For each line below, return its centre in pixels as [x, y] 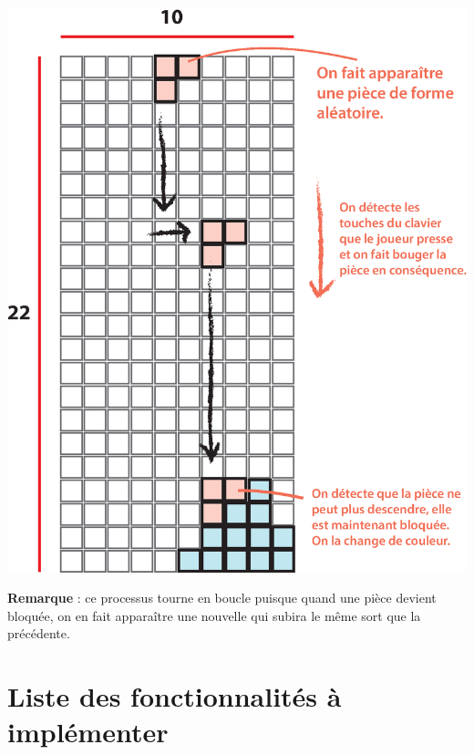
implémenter [88, 732]
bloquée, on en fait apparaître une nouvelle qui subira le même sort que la [214, 615]
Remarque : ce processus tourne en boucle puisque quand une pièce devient [222, 598]
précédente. [39, 633]
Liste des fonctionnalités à [175, 696]
